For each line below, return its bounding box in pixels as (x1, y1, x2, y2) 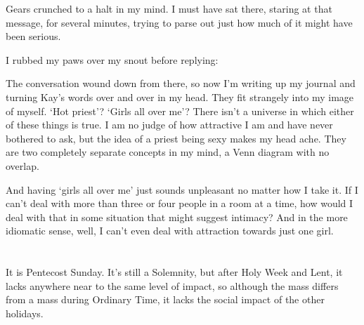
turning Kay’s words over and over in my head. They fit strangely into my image (6, 89, 354, 104)
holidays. (6, 305, 44, 320)
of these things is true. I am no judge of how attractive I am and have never (6, 117, 333, 132)
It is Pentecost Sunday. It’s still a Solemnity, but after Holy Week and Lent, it (6, 265, 343, 279)
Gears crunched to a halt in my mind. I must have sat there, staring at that (6, 1, 332, 15)
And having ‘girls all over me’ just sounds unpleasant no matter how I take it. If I (6, 182, 358, 197)
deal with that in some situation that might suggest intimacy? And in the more (6, 209, 348, 224)
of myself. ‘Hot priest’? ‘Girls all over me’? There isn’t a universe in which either (6, 103, 354, 118)
